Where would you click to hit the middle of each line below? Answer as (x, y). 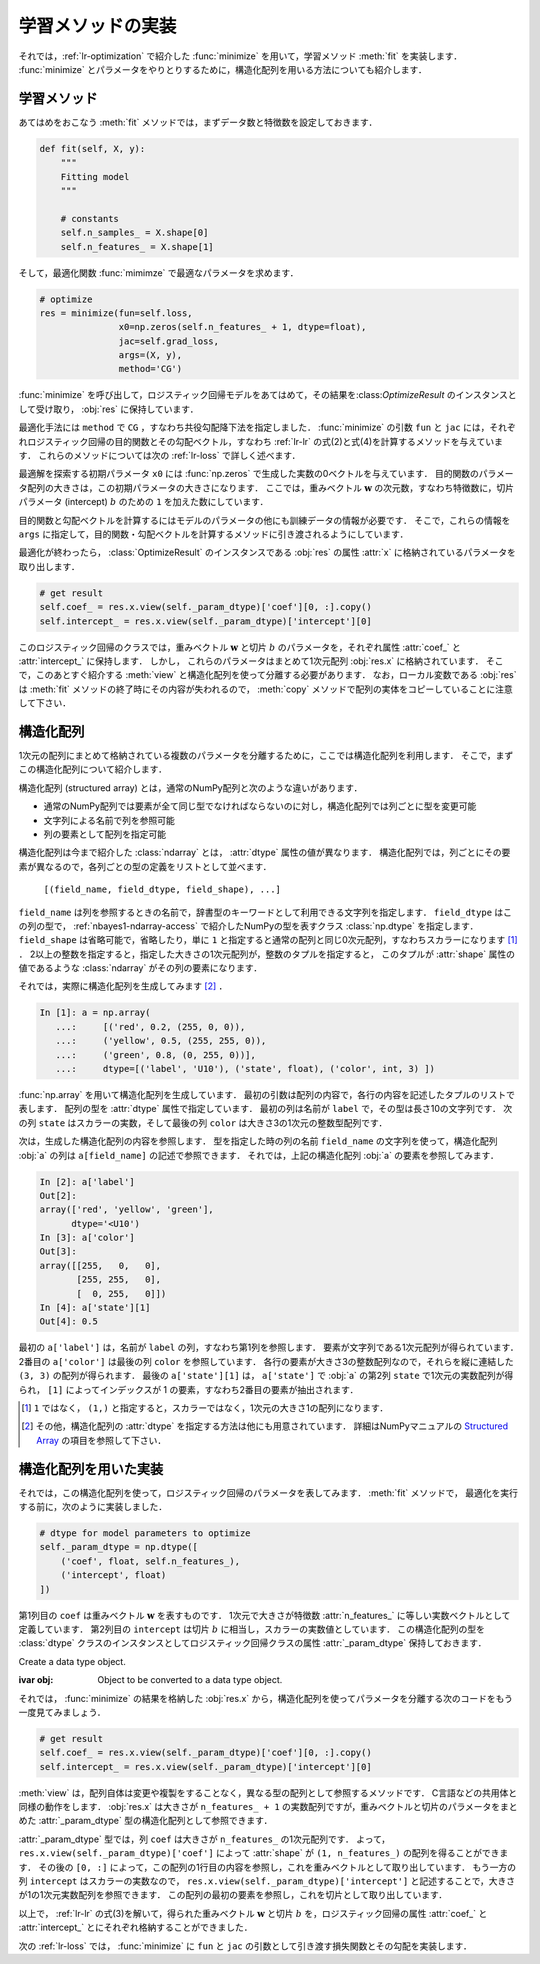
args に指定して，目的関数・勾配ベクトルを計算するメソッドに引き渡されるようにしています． (213, 534)
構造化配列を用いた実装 (91, 1468)
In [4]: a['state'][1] (95, 1308)
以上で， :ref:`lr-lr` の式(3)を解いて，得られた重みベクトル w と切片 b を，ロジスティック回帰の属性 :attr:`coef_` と (253, 1913)
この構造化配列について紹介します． (93, 769)
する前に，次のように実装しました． (93, 1507)
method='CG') (150, 369)
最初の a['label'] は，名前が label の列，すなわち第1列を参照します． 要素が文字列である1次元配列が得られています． (268, 1347)
